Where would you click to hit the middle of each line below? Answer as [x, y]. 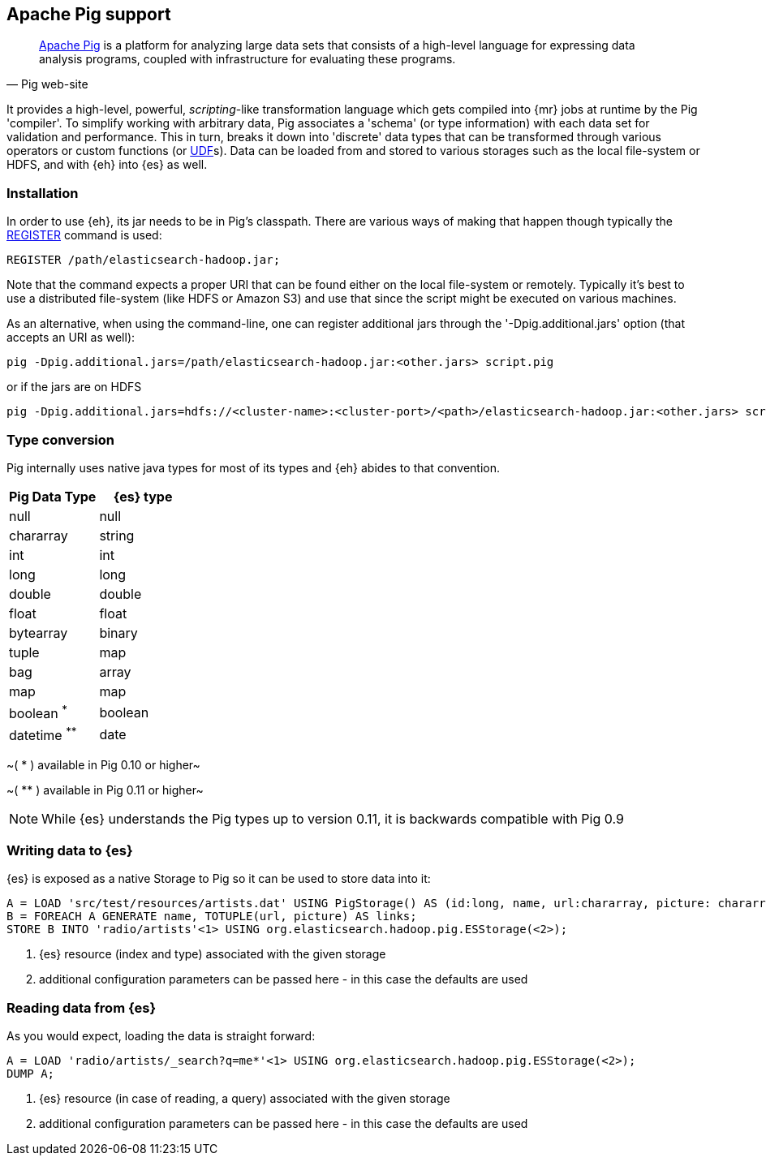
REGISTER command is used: [84, 235]
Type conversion [60, 439]
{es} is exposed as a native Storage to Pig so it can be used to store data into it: [219, 879]
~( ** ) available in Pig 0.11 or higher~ [105, 790]
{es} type [143, 496]
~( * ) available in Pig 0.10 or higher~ [103, 764]
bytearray [39, 633]
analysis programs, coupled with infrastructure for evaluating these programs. [247, 59]
